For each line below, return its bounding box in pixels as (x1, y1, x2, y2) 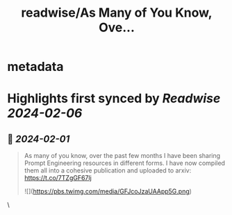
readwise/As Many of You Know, (20, 5, 213, 21)
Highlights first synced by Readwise (7, 90, 221, 106)
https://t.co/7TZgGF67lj (24, 174, 92, 182)
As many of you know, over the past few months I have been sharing (24, 152, 221, 160)
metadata (7, 59, 64, 74)
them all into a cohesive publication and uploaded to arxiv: (24, 166, 192, 175)
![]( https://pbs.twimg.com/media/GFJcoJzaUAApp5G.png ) (24, 187, 192, 196)
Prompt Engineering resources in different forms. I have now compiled (24, 159, 226, 168)
